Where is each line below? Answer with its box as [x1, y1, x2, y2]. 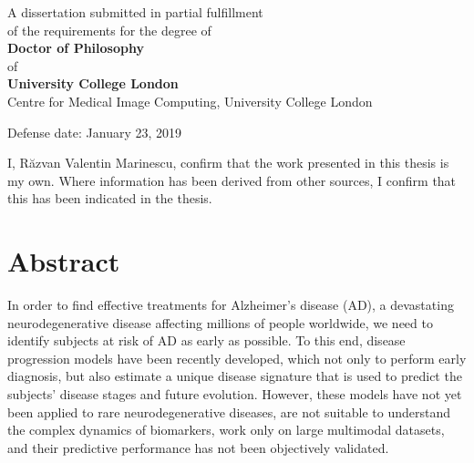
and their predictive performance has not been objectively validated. [7, 437, 389, 457]
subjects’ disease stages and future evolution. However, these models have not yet [7, 385, 462, 404]
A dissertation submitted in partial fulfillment [7, 3, 263, 21]
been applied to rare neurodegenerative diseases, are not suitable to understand [7, 402, 450, 421]
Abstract [7, 242, 120, 280]
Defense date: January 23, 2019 [7, 122, 182, 141]
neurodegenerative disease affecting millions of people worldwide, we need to [7, 313, 433, 332]
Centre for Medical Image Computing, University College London [7, 91, 373, 110]
